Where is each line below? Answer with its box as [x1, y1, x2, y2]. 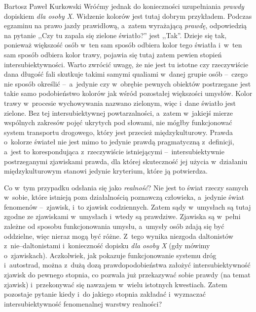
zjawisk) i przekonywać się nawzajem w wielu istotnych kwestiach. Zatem [4, 279, 227, 289]
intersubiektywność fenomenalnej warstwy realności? [4, 298, 162, 309]
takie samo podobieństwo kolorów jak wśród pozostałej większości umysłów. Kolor [4, 88, 253, 98]
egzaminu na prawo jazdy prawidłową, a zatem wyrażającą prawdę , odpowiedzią [4, 20, 247, 31]
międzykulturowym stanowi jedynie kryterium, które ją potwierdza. [4, 166, 208, 176]
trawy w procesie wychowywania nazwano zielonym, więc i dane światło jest [4, 97, 236, 108]
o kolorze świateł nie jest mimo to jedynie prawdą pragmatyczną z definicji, [4, 136, 234, 147]
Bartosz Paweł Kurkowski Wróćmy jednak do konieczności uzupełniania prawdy [4, 1, 244, 11]
